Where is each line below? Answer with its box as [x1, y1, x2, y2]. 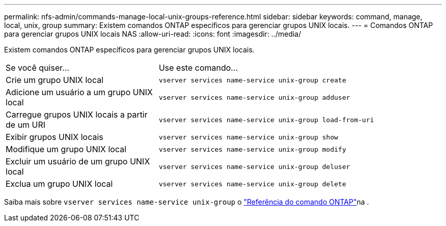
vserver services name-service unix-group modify [158, 145, 346, 153]
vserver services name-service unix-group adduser [158, 93, 350, 101]
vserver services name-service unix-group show [158, 133, 339, 141]
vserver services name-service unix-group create [158, 76, 346, 84]
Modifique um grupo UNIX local [6, 144, 127, 154]
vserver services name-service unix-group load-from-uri [158, 116, 374, 124]
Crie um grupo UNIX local [6, 75, 104, 85]
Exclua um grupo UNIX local [6, 179, 113, 189]
